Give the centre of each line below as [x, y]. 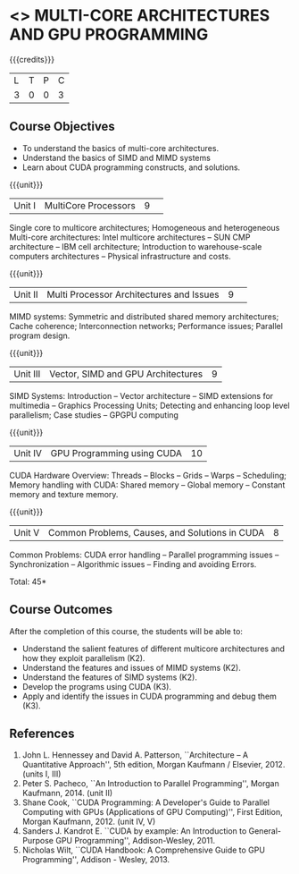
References [42, 733]
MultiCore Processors [90, 205]
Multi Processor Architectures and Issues [133, 294]
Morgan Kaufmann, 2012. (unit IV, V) [89, 822]
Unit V [27, 532]
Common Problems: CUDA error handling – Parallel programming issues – [144, 555]
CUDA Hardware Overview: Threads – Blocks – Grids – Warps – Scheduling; [148, 475]
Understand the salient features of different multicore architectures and [154, 649]
